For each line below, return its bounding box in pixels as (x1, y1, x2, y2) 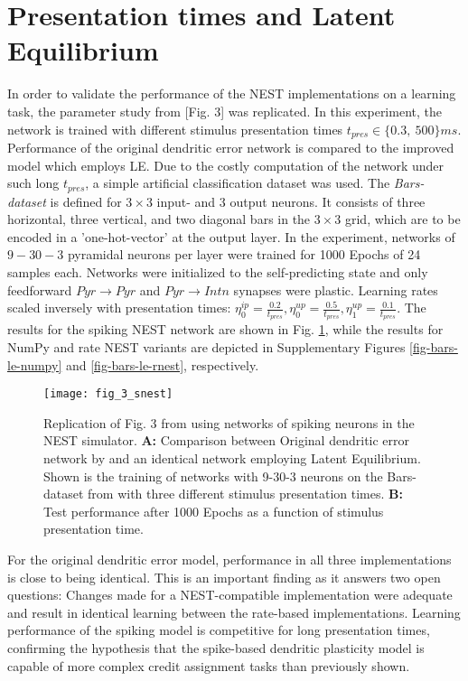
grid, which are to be (344, 210, 461, 229)
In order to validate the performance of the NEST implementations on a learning (7, 84, 456, 103)
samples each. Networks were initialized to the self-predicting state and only (7, 262, 428, 281)
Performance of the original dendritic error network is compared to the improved (7, 137, 454, 156)
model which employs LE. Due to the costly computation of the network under (7, 155, 445, 174)
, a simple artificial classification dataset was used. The (85, 173, 390, 192)
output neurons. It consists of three (229, 191, 426, 210)
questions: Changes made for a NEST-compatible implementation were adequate (7, 585, 453, 604)
